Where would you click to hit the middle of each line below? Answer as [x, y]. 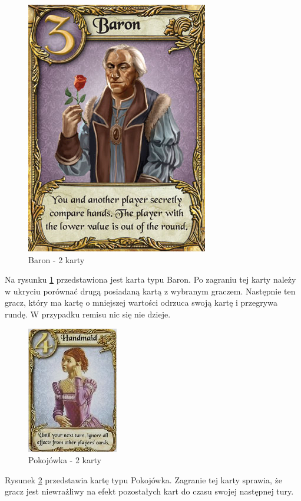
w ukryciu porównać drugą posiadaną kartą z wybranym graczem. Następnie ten [150, 291]
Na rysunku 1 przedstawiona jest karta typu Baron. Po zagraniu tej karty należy [150, 279]
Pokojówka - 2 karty [65, 460]
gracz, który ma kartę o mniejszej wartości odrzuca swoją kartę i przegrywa [141, 302]
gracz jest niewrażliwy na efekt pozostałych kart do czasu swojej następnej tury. [149, 491]
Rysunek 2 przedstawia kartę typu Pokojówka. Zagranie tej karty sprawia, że [143, 479]
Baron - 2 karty [57, 259]
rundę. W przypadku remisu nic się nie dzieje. [88, 314]
